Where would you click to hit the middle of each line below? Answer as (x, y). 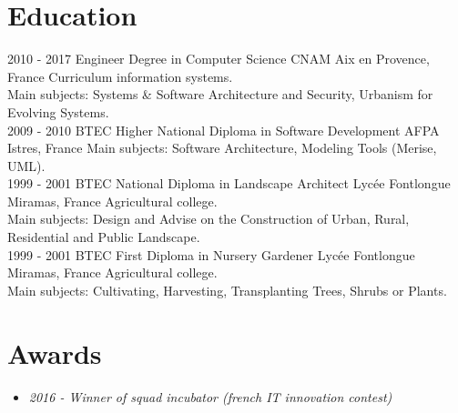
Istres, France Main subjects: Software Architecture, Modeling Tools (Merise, (222, 148)
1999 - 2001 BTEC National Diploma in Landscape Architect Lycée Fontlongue (229, 183)
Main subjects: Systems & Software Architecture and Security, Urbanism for (220, 94)
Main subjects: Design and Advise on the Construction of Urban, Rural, (209, 219)
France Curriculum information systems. (120, 76)
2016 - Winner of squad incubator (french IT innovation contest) (210, 396)
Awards (55, 353)
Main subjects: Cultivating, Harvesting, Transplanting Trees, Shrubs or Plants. (227, 290)
